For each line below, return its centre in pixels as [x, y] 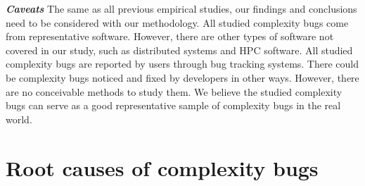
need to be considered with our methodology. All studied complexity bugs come [177, 22]
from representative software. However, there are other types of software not [170, 36]
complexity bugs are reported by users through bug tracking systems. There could [182, 64]
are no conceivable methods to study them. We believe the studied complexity [174, 91]
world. [19, 119]
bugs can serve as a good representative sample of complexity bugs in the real [173, 105]
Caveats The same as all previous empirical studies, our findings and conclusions [181, 8]
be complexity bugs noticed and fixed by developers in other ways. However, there [182, 77]
